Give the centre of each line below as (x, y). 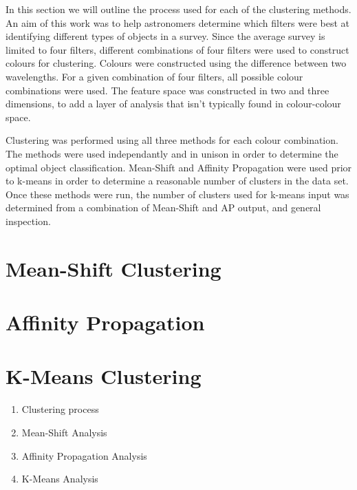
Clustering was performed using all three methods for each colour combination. (172, 140)
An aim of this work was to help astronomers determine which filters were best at (177, 22)
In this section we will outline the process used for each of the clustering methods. (178, 9)
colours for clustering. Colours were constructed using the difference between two (176, 63)
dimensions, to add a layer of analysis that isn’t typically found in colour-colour (173, 104)
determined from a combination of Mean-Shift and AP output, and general (163, 207)
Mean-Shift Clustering (113, 268)
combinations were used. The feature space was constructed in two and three (167, 90)
